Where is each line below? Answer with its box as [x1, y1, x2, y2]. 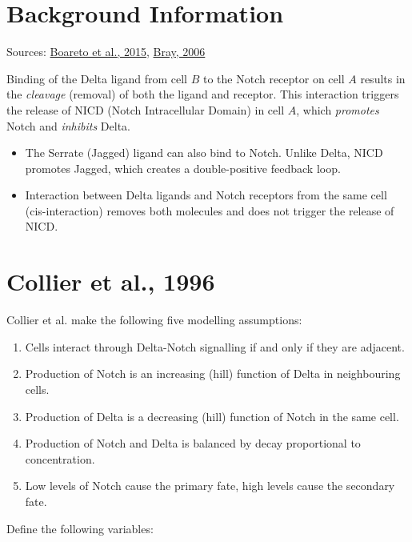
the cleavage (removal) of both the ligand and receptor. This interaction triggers [6, 86, 399, 102]
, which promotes [296, 101, 379, 118]
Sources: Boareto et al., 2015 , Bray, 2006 [6, 43, 206, 60]
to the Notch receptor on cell [202, 70, 345, 86]
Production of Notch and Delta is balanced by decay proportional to [25, 435, 361, 452]
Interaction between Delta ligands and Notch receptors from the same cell [25, 187, 387, 203]
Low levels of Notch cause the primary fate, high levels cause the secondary [25, 477, 395, 494]
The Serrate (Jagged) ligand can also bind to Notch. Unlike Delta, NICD [25, 144, 383, 161]
